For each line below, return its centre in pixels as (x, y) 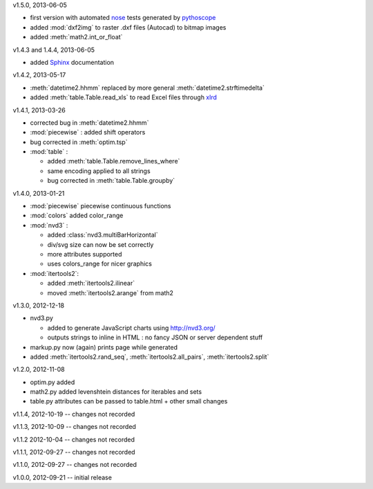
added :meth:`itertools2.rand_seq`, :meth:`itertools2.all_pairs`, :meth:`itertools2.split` (150, 357)
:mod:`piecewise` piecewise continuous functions (101, 206)
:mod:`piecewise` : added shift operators (88, 132)
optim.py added (52, 382)
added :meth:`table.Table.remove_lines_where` (114, 161)
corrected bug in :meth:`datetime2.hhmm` (89, 122)
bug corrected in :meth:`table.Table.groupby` (111, 181)
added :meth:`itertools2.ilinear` (91, 283)
